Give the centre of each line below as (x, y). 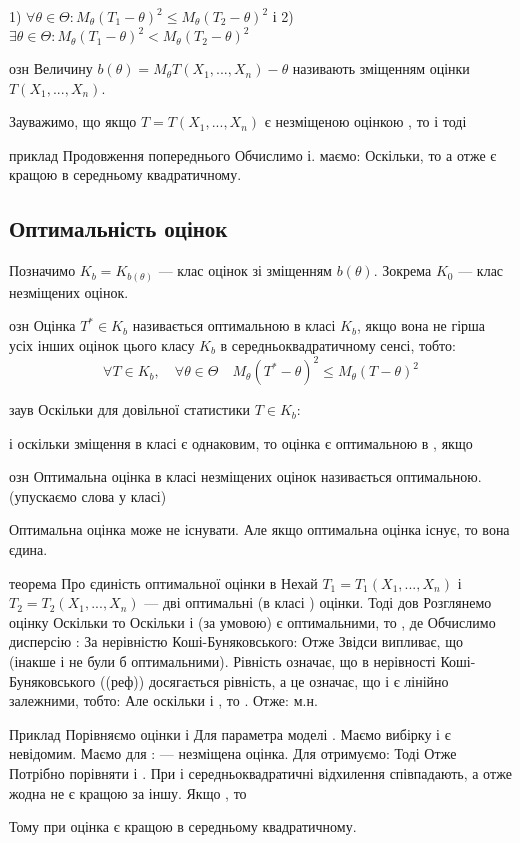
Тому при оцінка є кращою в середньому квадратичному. (183, 826)
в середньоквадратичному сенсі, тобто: (338, 344)
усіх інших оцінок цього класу (102, 344)
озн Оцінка (42, 325)
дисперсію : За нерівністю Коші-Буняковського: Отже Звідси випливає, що (236, 641)
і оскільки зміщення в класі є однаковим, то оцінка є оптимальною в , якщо (241, 442)
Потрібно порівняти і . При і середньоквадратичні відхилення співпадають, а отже (260, 772)
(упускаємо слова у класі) (88, 495)
